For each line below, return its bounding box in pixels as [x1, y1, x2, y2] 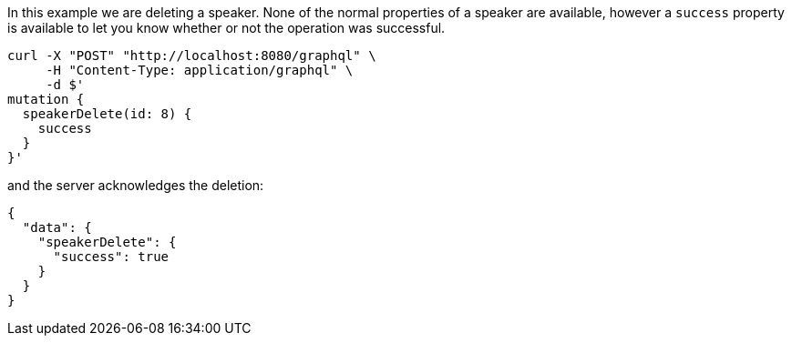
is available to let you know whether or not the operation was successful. [7, 20, 446, 35]
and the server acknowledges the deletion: [7, 177, 264, 193]
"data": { [22, 220, 92, 235]
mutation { [7, 92, 85, 106]
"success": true [53, 249, 170, 264]
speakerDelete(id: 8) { [22, 106, 192, 121]
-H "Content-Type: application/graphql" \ [46, 63, 354, 77]
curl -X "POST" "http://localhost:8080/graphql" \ [7, 48, 376, 63]
